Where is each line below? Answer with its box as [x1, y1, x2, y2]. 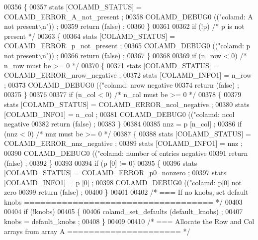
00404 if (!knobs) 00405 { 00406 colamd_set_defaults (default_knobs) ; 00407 [4, 206, 243, 217]
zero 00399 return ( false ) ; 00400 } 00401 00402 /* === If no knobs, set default [4, 187, 249, 197]
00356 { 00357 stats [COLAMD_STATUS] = [4, 1, 142, 11]
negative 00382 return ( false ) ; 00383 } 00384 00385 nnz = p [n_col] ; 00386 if [4, 119, 242, 129]
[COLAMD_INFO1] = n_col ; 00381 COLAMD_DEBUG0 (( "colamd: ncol [4, 109, 235, 119]
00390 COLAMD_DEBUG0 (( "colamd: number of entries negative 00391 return [4, 147, 248, 158]
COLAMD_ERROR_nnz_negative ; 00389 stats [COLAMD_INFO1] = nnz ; [4, 138, 243, 148]
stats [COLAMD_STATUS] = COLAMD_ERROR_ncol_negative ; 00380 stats [4, 99, 250, 109]
